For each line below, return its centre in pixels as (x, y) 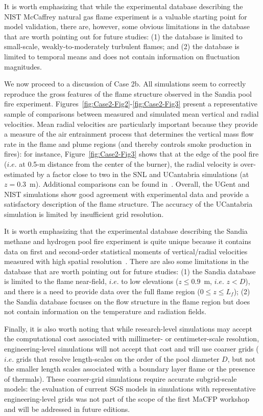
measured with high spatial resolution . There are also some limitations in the (126, 261)
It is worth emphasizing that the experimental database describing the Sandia (126, 231)
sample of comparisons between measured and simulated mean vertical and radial (131, 113)
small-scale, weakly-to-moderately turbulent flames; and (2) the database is (122, 46)
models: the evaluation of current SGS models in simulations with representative (130, 389)
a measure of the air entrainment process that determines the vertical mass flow (129, 134)
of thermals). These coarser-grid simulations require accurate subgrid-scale (121, 378)
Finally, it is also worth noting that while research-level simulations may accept (128, 328)
